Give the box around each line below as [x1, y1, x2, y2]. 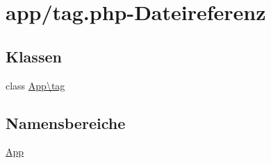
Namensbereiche [6, 112, 126, 133]
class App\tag [6, 78, 65, 92]
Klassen [6, 45, 62, 67]
